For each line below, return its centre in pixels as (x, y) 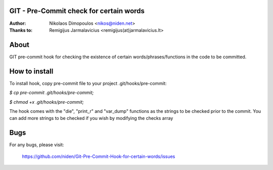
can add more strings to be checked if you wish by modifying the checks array (91, 118)
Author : (18, 23)
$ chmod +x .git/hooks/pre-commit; (47, 102)
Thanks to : (21, 30)
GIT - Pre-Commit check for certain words (77, 11)
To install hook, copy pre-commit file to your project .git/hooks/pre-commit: (88, 83)
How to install (31, 71)
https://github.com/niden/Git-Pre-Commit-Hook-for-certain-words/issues (99, 156)
